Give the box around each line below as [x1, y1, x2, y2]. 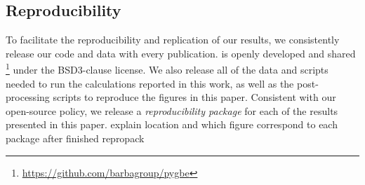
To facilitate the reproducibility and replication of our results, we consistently [6, 32, 340, 47]
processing [6, 90, 50, 104]
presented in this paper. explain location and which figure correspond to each [6, 117, 338, 132]
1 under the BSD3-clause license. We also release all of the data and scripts [6, 60, 328, 77]
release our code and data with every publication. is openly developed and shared [6, 46, 356, 60]
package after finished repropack [6, 131, 145, 146]
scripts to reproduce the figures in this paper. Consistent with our [53, 90, 336, 104]
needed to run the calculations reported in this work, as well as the [6, 76, 294, 90]
